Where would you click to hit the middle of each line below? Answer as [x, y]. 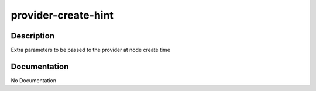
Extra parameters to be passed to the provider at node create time [91, 50]
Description [33, 36]
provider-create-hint [62, 15]
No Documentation [34, 80]
